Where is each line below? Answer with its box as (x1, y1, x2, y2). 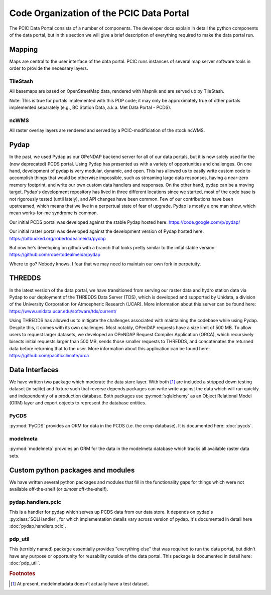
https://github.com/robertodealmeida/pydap (9, 251, 100, 258)
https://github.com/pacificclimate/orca (9, 353, 89, 359)
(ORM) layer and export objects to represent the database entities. (9, 400, 147, 406)
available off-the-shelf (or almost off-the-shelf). (9, 486, 108, 492)
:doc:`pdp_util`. (9, 560, 40, 566)
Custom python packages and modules (9, 466, 135, 474)
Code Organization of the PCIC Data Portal (9, 8, 189, 19)
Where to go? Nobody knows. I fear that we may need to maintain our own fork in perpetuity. (9, 261, 201, 267)
